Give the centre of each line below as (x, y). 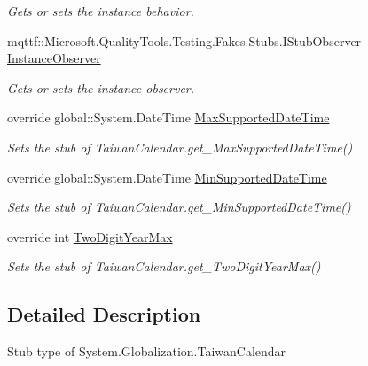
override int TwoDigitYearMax (90, 236)
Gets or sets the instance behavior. (101, 11)
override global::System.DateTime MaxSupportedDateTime (168, 117)
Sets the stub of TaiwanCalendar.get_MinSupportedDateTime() (179, 207)
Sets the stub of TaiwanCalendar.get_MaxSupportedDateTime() (180, 147)
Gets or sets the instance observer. (101, 87)
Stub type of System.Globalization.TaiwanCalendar (147, 351)
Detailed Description (104, 314)
